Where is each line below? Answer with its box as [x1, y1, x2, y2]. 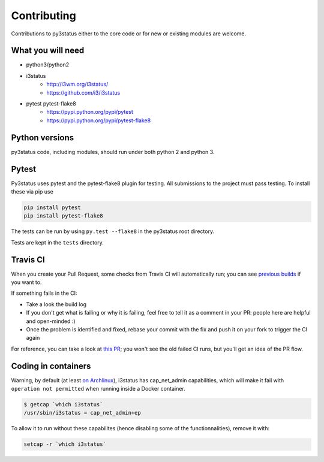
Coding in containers [11, 361, 91, 371]
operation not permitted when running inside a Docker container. [11, 385, 185, 392]
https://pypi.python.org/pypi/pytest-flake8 [46, 117, 151, 124]
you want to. [11, 279, 42, 286]
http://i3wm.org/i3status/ [46, 81, 109, 88]
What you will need [11, 46, 85, 56]
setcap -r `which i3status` [23, 441, 106, 448]
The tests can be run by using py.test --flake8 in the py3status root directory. [11, 228, 215, 235]
